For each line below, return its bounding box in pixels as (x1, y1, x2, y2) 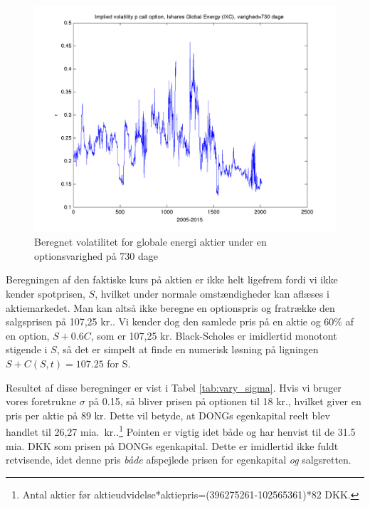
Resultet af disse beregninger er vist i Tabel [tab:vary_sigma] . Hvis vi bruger (6, 380, 342, 394)
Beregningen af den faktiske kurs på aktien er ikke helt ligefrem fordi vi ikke (6, 272, 338, 287)
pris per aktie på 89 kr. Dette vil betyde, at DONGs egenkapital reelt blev (6, 407, 330, 422)
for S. (107, 355, 131, 370)
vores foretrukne (6, 394, 76, 409)
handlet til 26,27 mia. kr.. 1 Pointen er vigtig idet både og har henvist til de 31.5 (6, 422, 356, 439)
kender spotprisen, (6, 286, 85, 300)
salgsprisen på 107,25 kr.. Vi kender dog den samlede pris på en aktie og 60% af (6, 314, 354, 329)
